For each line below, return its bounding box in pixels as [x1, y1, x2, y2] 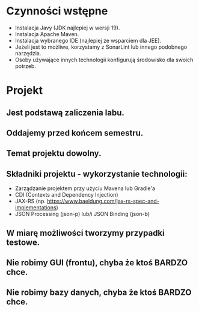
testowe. [6, 237, 40, 247]
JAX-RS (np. [14, 197, 46, 205]
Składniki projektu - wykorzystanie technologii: [6, 168, 188, 179]
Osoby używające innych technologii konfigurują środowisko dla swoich [14, 56, 194, 63]
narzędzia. [14, 49, 41, 57]
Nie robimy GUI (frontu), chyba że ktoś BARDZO [6, 257, 188, 268]
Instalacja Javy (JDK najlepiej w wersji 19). [14, 24, 120, 31]
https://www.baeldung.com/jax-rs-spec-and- [47, 197, 159, 205]
